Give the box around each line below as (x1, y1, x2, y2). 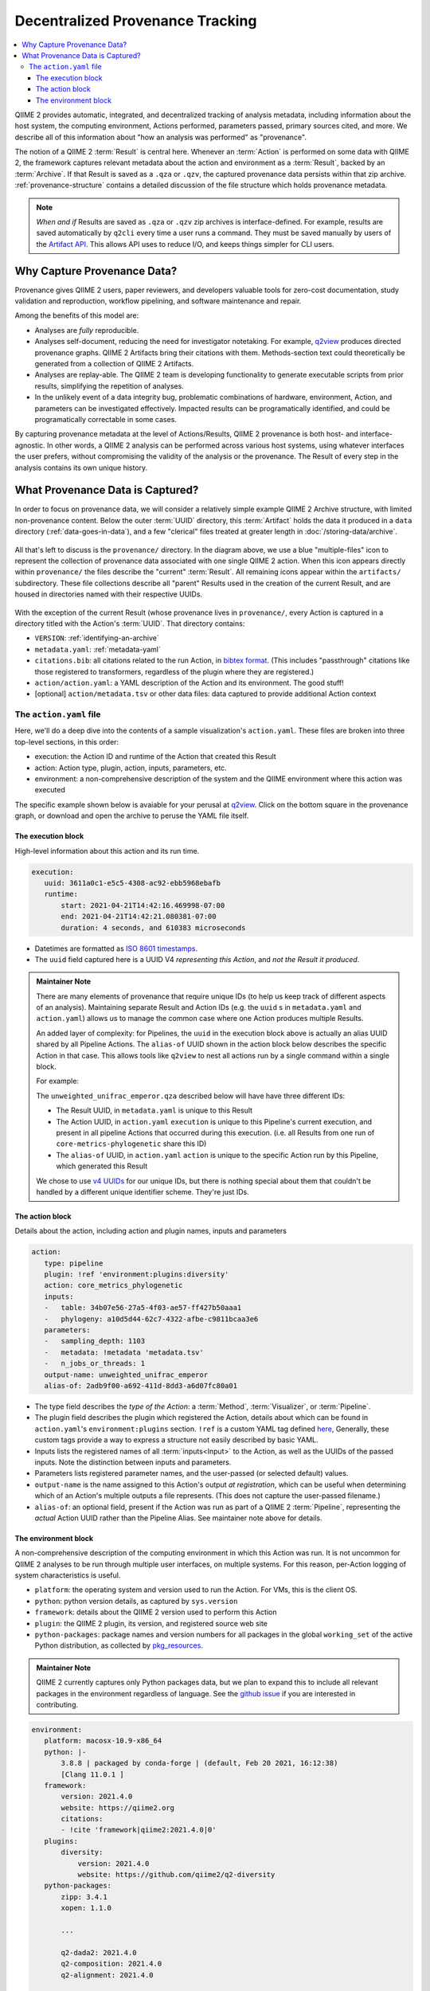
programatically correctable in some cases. (34, 415, 177, 424)
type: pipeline (44, 1258, 104, 1268)
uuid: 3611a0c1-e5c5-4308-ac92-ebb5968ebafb (44, 878, 221, 887)
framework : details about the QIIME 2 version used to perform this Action (34, 1607, 277, 1617)
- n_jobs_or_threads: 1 (44, 1359, 146, 1368)
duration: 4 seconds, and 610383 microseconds (61, 923, 246, 932)
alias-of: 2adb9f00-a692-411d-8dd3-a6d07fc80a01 (44, 1382, 238, 1390)
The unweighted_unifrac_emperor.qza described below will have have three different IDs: (36, 1091, 346, 1101)
